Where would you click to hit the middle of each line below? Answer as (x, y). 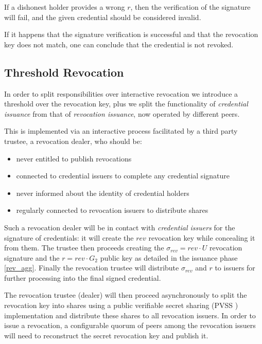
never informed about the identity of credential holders (103, 193)
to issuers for (235, 268)
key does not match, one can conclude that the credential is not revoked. (119, 44)
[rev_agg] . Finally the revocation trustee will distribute (92, 268)
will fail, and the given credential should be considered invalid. (103, 17)
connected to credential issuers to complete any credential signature (123, 176)
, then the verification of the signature (190, 7)
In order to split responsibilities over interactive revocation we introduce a (121, 93)
